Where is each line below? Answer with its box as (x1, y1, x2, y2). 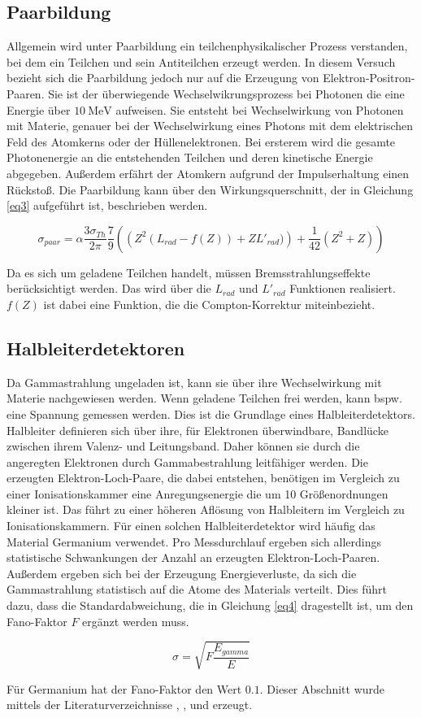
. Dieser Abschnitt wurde (259, 680, 385, 697)
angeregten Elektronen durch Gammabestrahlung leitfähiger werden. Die (7, 453, 368, 470)
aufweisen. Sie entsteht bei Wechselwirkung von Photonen (115, 101, 404, 118)
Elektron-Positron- (323, 69, 415, 86)
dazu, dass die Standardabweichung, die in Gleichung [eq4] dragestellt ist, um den (7, 597, 414, 614)
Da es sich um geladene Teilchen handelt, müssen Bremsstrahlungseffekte (7, 263, 371, 281)
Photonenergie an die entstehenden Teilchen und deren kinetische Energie (7, 149, 373, 166)
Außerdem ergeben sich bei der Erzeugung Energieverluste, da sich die (7, 564, 357, 581)
